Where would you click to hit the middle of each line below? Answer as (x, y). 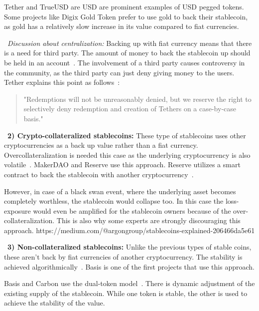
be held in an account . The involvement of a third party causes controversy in (125, 62)
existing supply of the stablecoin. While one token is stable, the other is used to (126, 293)
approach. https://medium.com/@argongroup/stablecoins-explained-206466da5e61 (129, 230)
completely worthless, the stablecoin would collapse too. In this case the (114, 201)
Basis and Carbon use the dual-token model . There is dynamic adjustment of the (129, 283)
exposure (17, 210)
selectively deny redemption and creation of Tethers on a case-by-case (130, 109)
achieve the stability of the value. (55, 303)
